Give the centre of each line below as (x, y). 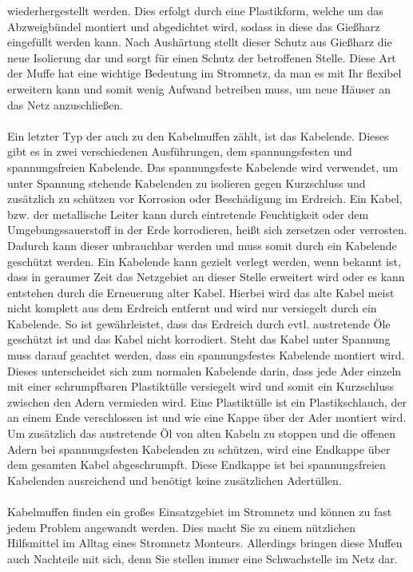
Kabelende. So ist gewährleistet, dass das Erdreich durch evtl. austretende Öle (199, 323)
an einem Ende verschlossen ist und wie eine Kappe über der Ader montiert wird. (207, 417)
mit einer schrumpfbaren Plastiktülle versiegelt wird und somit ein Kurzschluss (201, 386)
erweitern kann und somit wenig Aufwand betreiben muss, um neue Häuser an (199, 88)
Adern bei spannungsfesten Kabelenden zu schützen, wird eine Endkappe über (199, 449)
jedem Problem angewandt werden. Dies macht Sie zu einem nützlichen (182, 527)
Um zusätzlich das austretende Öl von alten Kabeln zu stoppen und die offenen (202, 433)
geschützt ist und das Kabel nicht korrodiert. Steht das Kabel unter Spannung (199, 339)
